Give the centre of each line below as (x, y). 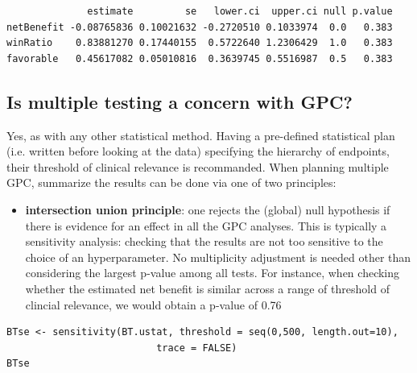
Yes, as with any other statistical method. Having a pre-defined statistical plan (201, 135)
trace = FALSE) (197, 348)
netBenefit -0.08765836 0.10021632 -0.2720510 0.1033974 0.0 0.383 (200, 27)
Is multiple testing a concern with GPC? (180, 101)
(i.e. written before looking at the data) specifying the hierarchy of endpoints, (198, 151)
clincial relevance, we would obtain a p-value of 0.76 (153, 304)
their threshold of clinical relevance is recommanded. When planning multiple (198, 166)
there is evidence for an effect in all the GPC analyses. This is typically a (206, 225)
